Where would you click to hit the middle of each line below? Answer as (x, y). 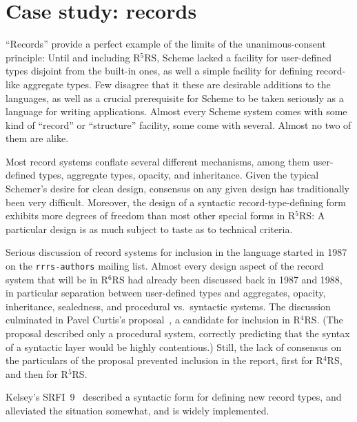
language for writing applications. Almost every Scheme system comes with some (176, 111)
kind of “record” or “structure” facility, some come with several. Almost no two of (178, 124)
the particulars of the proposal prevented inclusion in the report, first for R (164, 360)
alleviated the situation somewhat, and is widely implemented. (137, 411)
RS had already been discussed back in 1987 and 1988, (227, 279)
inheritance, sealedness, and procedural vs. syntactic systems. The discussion (168, 306)
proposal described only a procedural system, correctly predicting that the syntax (178, 333)
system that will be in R (57, 279)
